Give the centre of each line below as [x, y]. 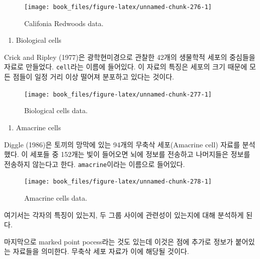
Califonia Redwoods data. [64, 23]
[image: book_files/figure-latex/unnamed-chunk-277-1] [118, 94]
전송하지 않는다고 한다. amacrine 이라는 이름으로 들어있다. [94, 164]
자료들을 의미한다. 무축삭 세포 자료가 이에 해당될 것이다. [101, 251]
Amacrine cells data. [56, 198]
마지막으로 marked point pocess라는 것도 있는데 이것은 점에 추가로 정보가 [119, 241]
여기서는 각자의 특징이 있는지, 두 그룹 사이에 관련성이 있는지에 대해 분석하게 [124, 214]
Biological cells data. [56, 110]
